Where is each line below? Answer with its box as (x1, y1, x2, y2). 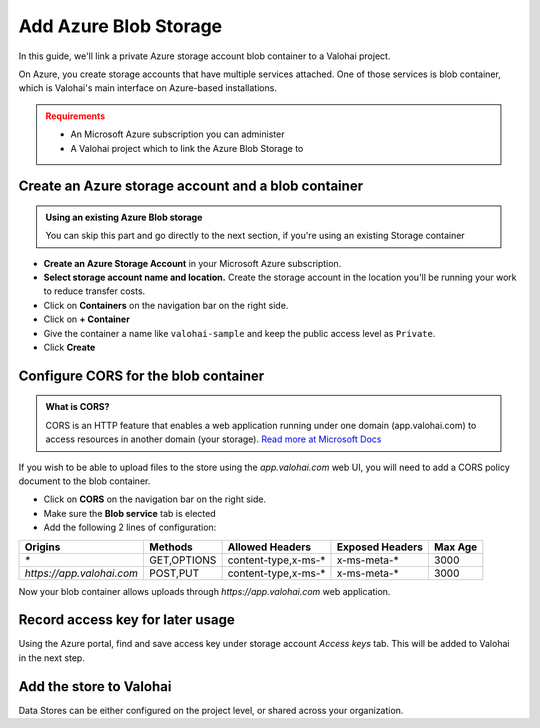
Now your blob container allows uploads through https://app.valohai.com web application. (18, 585, 391, 597)
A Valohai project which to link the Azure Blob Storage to (70, 142, 304, 154)
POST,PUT (149, 566, 200, 580)
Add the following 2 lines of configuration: (43, 521, 217, 534)
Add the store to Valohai (18, 678, 172, 695)
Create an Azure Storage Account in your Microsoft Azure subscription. (43, 257, 342, 269)
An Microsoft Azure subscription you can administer (70, 128, 285, 140)
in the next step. (18, 651, 85, 664)
